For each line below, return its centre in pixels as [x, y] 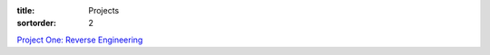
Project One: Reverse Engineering [80, 40]
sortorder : [36, 23]
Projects [104, 10]
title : [26, 10]
